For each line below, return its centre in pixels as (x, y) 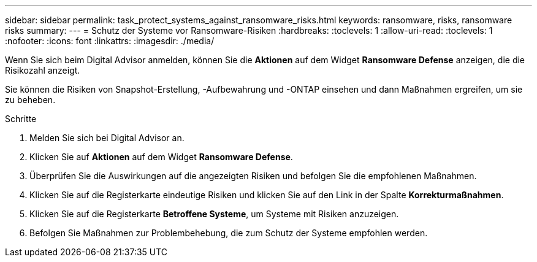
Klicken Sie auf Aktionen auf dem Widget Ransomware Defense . (161, 157)
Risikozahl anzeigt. (43, 70)
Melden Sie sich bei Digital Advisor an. (107, 138)
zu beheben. (30, 100)
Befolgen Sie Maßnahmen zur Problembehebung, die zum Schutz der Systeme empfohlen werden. (229, 233)
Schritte (21, 119)
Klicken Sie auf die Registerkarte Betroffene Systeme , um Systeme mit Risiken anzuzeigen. (214, 214)
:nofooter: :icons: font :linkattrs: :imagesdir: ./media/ (110, 41)
